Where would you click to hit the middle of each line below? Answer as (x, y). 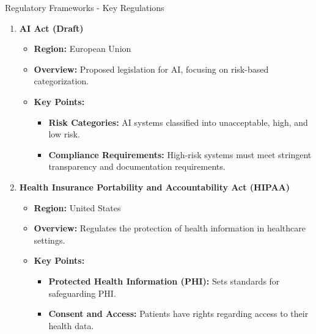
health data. (71, 325)
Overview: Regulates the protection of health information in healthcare (170, 228)
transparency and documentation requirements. (137, 166)
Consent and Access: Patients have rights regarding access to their (178, 314)
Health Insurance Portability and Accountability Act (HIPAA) (155, 187)
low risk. (64, 134)
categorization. (61, 81)
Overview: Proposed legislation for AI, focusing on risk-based (151, 69)
